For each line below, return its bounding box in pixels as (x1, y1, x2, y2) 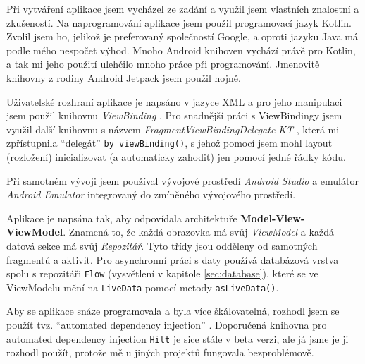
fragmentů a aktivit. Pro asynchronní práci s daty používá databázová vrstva (6, 252, 339, 267)
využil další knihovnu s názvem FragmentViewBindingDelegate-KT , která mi (6, 121, 340, 136)
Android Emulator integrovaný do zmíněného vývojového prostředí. (6, 187, 296, 202)
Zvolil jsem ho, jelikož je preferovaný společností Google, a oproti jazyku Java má (6, 29, 358, 44)
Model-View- (240, 210, 305, 225)
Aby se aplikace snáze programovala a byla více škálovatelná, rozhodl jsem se (6, 303, 340, 318)
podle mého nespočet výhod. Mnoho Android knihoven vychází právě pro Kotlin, (6, 42, 356, 57)
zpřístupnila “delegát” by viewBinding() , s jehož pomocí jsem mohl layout (6, 135, 333, 150)
